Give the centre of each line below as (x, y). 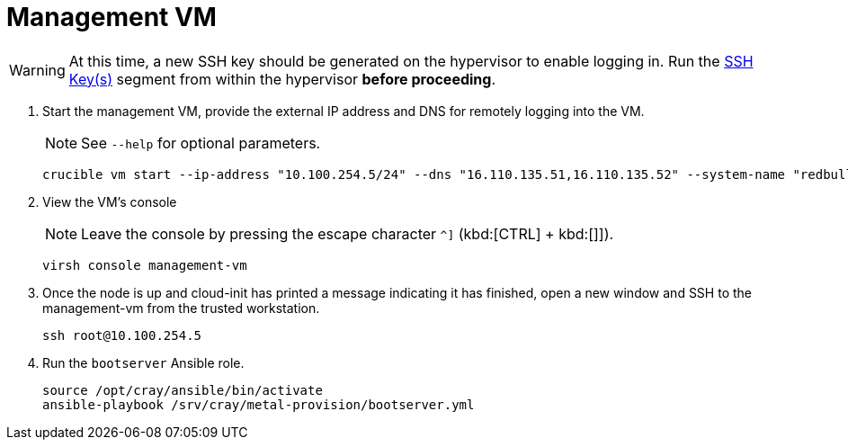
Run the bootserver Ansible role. (143, 362)
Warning (37, 70)
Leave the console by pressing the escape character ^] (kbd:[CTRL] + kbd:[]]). (348, 233)
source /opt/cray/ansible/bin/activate (183, 390)
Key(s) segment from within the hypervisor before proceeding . (282, 79)
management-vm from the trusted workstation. (181, 308)
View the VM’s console (110, 201)
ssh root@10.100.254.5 (122, 335)
